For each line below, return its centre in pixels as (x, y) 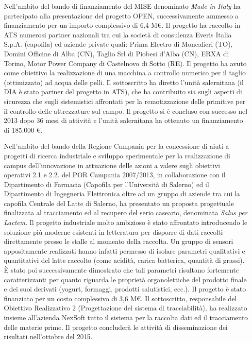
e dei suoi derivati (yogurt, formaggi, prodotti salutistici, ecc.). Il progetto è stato (125, 289)
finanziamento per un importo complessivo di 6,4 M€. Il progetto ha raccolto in (122, 25)
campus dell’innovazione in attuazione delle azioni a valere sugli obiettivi (112, 165)
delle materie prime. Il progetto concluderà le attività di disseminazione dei (116, 327)
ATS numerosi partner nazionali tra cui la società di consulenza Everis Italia (118, 34)
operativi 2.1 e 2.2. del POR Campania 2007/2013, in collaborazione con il (115, 175)
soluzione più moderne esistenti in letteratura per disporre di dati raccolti (113, 232)
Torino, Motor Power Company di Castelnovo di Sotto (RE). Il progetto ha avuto (125, 63)
